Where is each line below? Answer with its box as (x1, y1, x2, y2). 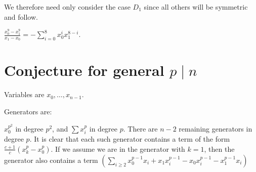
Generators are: (4, 106, 52, 117)
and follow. (4, 11, 38, 22)
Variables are (4, 89, 45, 100)
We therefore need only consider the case (4, 2, 131, 12)
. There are (123, 123, 158, 134)
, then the (204, 143, 235, 154)
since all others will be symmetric (144, 2, 248, 12)
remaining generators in (179, 123, 252, 134)
